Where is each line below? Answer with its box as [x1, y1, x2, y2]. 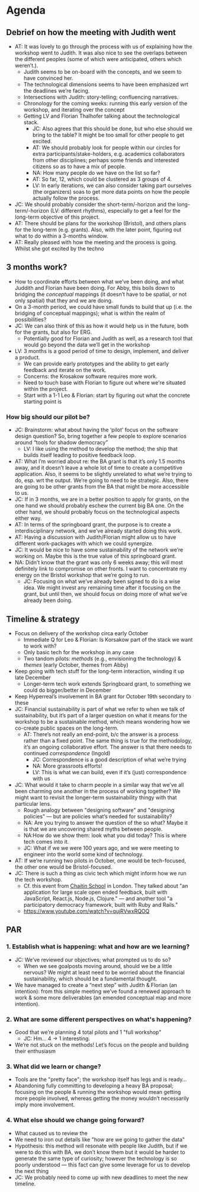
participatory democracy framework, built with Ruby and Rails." [23, 901, 178, 908]
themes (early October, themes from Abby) [23, 661, 129, 668]
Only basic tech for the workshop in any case [23, 648, 134, 655]
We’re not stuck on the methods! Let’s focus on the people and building [14, 1041, 189, 1048]
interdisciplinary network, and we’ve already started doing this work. [14, 527, 182, 535]
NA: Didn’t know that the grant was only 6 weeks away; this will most [14, 559, 184, 566]
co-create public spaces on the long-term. [14, 724, 118, 731]
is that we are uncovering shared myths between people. [23, 825, 163, 832]
